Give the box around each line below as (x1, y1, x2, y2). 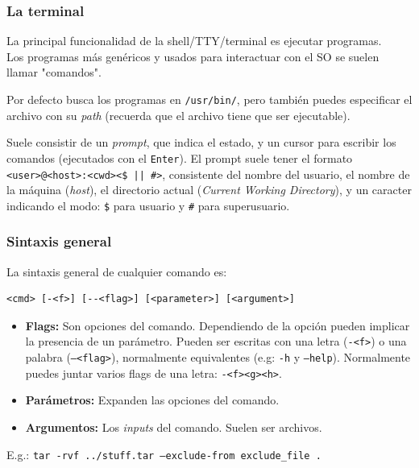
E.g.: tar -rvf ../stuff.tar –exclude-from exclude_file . (6, 445, 322, 462)
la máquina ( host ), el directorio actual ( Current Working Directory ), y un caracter (6, 181, 412, 198)
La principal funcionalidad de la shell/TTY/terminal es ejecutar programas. (6, 32, 382, 49)
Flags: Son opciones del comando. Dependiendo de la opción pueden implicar (25, 317, 410, 333)
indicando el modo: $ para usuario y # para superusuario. (6, 197, 290, 213)
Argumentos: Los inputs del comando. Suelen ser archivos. (25, 418, 322, 435)
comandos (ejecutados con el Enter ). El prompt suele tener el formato (6, 149, 353, 166)
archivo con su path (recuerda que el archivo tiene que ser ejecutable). (6, 106, 351, 123)
